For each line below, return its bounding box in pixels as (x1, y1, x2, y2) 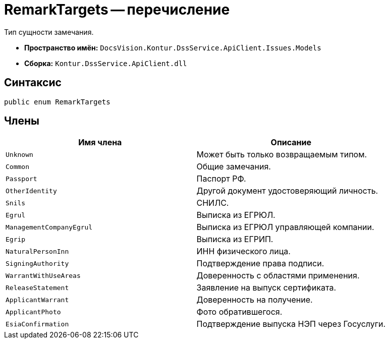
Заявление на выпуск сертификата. (196, 282, 337, 293)
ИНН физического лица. (196, 246, 291, 257)
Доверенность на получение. (196, 295, 313, 305)
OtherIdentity (6, 187, 57, 195)
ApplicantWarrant (6, 296, 69, 304)
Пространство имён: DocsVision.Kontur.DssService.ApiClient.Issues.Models (24, 43, 321, 52)
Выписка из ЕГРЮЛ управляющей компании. (196, 222, 374, 233)
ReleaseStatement (6, 283, 69, 292)
